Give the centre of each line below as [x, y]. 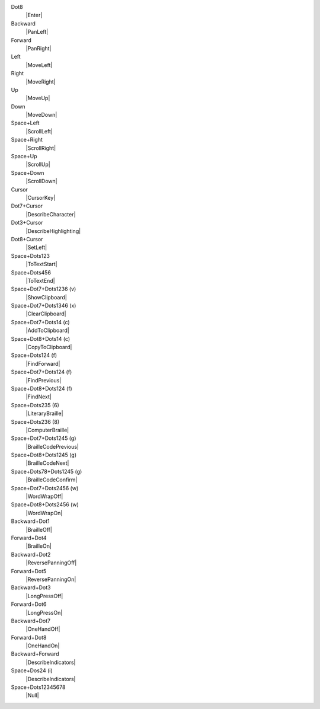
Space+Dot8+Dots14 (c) [41, 338]
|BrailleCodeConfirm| [52, 480]
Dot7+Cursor [27, 206]
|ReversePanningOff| [51, 563]
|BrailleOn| [39, 546]
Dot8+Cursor [27, 239]
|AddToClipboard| [47, 330]
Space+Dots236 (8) [35, 421]
